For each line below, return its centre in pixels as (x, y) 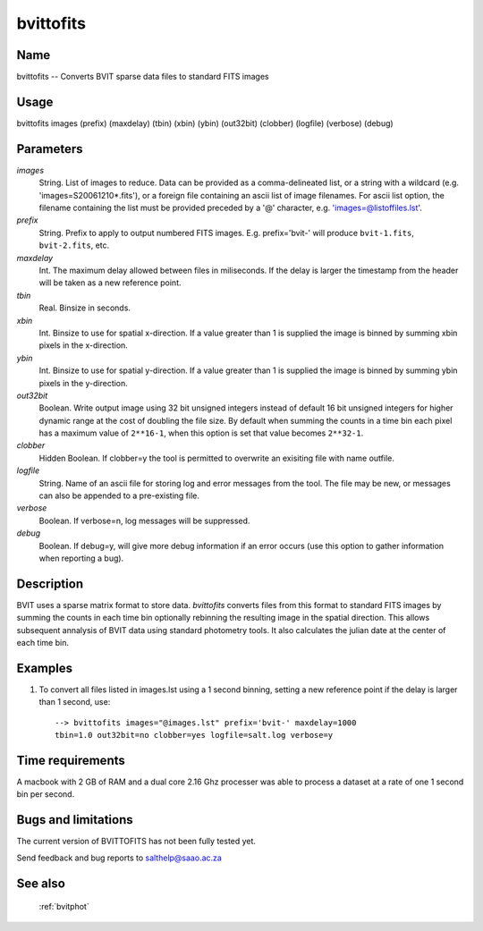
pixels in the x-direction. (84, 345)
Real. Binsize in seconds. (85, 308)
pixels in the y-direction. (84, 383)
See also (41, 883)
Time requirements (71, 760)
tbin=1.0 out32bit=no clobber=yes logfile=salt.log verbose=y (194, 735)
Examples (45, 668)
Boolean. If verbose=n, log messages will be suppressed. (144, 521)
